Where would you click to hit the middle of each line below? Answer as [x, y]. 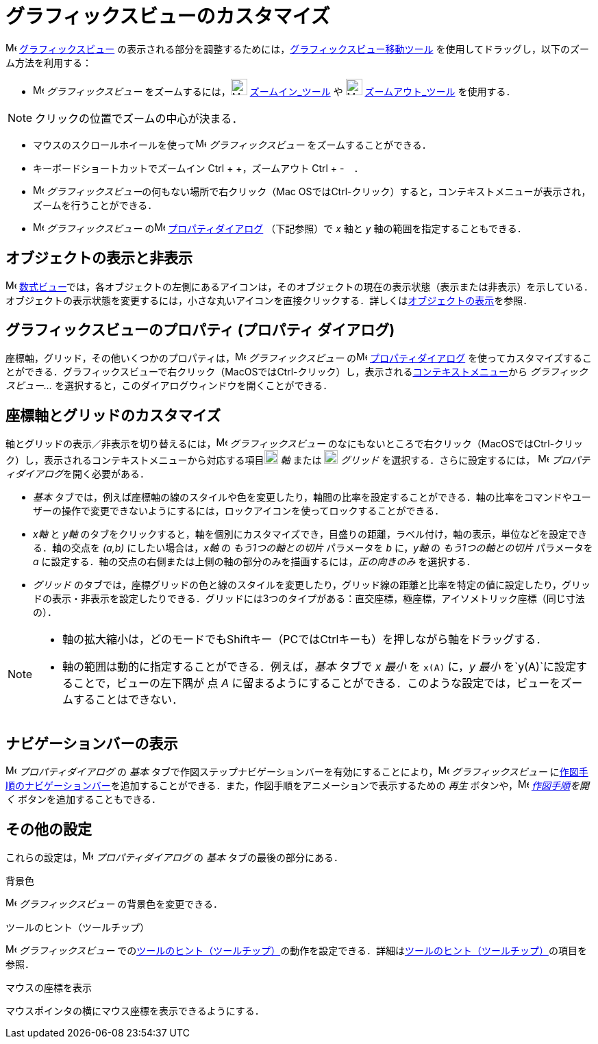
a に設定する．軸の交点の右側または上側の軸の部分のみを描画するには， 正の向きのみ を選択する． [254, 562]
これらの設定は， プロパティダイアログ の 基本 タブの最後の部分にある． [174, 857]
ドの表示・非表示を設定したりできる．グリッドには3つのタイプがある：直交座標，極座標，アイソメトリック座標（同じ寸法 [309, 599]
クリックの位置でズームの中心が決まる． [139, 118]
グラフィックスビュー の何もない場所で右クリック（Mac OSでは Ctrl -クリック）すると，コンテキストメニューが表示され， [319, 191]
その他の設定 [49, 829]
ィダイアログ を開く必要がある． [77, 474]
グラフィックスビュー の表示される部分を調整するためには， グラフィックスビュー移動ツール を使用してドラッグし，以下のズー [304, 49]
